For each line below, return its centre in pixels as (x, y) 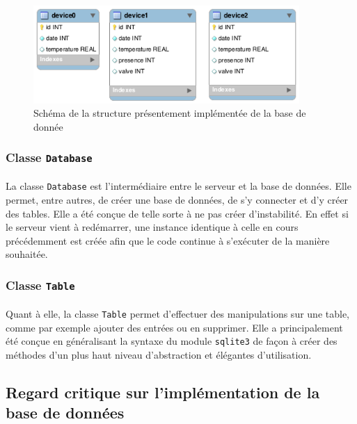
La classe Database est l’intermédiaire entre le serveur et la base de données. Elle (178, 186)
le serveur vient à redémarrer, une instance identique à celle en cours (152, 227)
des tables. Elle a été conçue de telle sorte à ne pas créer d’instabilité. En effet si (177, 213)
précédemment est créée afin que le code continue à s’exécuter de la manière (168, 240)
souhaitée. (27, 254)
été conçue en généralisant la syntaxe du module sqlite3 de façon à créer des (172, 341)
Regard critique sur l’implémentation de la (163, 392)
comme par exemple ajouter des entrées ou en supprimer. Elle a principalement (174, 327)
